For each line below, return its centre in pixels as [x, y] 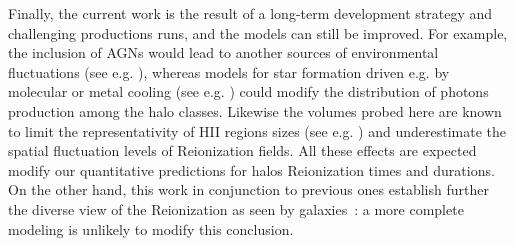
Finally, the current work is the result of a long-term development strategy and [250, 13]
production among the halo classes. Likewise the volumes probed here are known [255, 110]
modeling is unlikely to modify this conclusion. [151, 228]
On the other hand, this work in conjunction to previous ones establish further [248, 189]
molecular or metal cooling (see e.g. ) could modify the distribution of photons [248, 91]
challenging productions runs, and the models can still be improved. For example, [258, 32]
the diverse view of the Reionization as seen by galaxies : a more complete [236, 208]
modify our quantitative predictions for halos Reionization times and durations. [251, 169]
